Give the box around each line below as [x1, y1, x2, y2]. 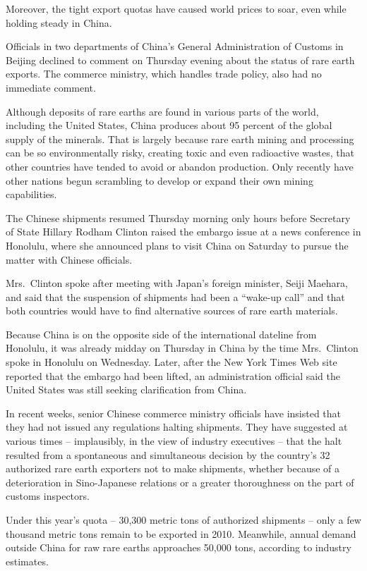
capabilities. [6, 187, 57, 202]
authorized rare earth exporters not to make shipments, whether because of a [6, 461, 340, 476]
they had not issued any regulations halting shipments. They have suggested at [6, 419, 348, 434]
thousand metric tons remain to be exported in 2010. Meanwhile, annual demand [6, 526, 356, 541]
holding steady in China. [6, 15, 112, 30]
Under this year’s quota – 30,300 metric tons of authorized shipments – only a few [6, 512, 361, 527]
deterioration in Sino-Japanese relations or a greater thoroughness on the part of [6, 474, 354, 489]
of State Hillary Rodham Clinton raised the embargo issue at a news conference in [6, 224, 361, 239]
